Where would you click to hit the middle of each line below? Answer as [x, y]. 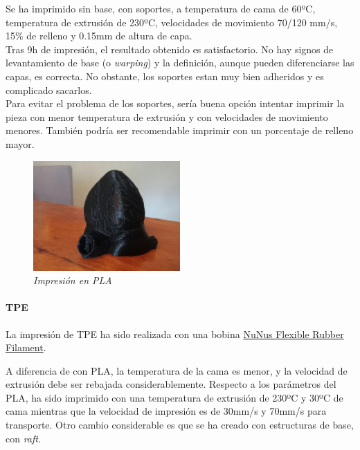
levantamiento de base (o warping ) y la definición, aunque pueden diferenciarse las [180, 63]
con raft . [23, 438]
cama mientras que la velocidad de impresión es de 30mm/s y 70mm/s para [166, 411]
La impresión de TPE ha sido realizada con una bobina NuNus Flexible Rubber [175, 334]
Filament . [26, 347]
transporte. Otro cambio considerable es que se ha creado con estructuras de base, [180, 425]
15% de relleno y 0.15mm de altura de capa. [99, 36]
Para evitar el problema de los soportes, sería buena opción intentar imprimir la [175, 103]
